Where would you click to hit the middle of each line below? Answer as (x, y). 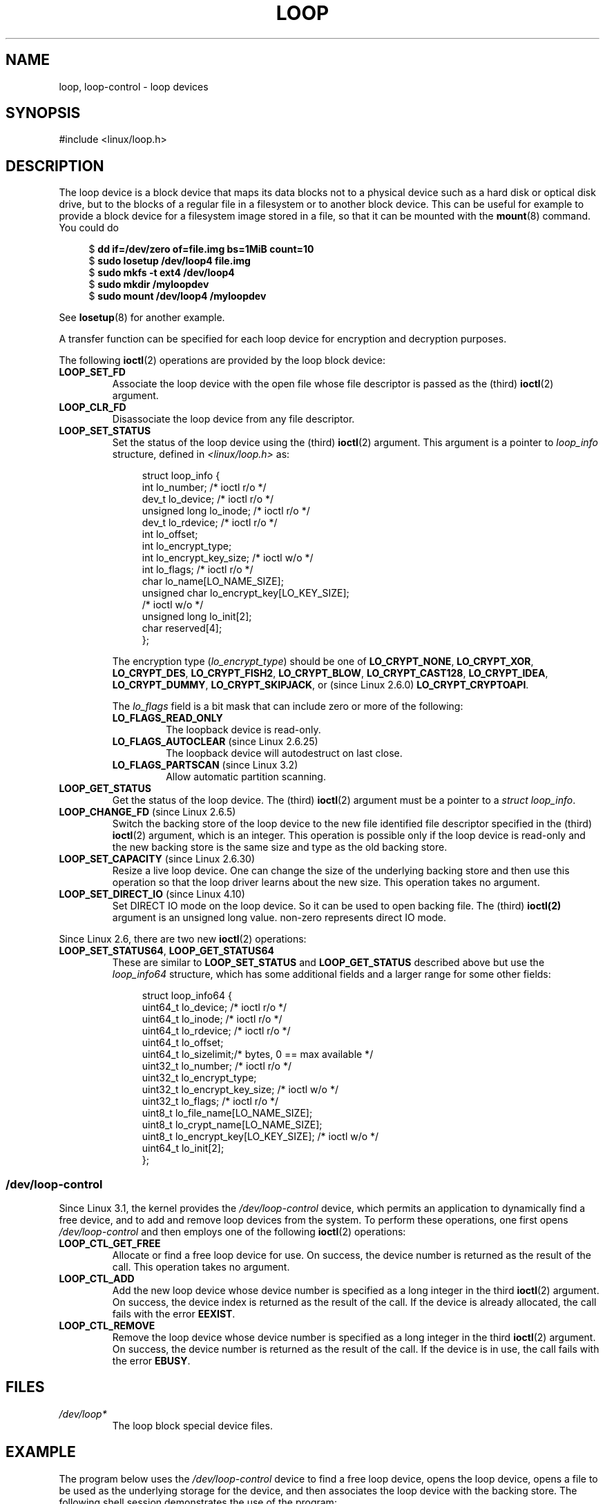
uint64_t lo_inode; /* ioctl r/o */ (212, 1019)
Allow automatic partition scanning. (246, 777)
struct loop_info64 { (187, 996)
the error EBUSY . (151, 1361)
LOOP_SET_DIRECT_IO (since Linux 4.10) (152, 894)
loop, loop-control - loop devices (134, 86)
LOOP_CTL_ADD (97, 1279)
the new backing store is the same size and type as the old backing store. (280, 847)
